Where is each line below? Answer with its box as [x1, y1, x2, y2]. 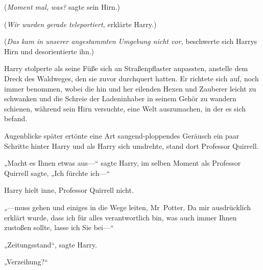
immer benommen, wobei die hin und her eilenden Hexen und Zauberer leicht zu [4, 83, 256, 94]
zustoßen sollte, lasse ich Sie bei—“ [4, 222, 114, 233]
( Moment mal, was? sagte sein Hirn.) [4, 2, 120, 12]
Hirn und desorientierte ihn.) [4, 46, 94, 56]
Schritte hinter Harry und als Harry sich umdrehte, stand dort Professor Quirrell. [4, 140, 259, 151]
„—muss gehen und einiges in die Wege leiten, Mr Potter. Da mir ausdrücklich [4, 201, 251, 212]
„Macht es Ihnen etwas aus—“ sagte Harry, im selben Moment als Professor [4, 157, 241, 168]
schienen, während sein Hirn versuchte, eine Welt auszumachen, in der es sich [4, 103, 246, 114]
